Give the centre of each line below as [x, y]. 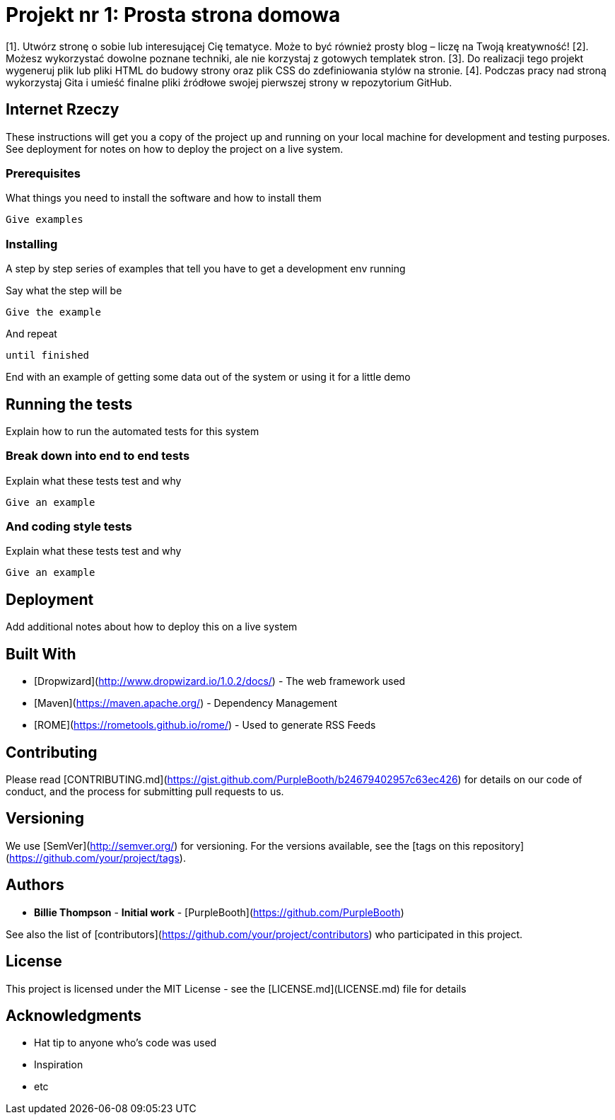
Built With [41, 654]
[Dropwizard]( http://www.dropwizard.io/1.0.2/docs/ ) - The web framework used [220, 681]
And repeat [31, 334]
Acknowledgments [74, 1015]
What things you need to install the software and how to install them [164, 198]
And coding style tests [69, 527]
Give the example [53, 312]
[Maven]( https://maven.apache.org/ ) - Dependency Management [186, 703]
